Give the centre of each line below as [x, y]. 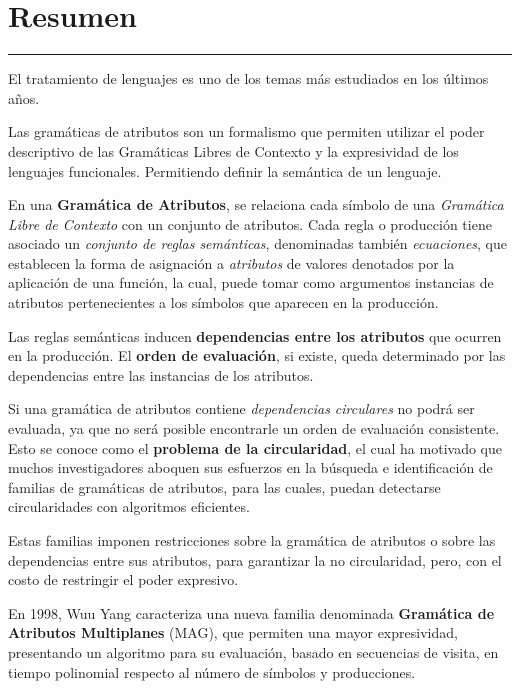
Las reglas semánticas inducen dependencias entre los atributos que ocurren [255, 335]
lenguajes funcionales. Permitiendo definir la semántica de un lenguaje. [225, 170]
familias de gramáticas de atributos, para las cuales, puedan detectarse [224, 486]
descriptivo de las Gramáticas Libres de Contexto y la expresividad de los [233, 150]
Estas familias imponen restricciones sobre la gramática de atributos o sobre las [252, 540]
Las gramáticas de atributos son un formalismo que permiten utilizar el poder [246, 131]
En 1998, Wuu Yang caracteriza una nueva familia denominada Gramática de [251, 612]
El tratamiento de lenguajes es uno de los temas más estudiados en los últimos [248, 78]
